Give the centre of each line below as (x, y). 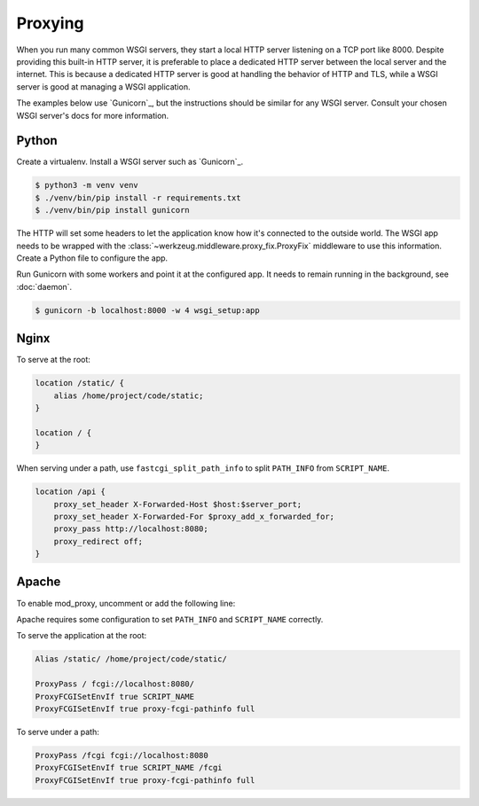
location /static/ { (79, 383)
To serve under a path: (58, 732)
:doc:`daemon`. (44, 286)
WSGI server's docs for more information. (93, 115)
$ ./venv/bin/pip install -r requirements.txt (138, 198)
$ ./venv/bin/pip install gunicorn (112, 210)
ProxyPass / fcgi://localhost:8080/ (115, 684)
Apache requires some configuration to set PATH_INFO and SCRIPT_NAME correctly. (170, 619)
